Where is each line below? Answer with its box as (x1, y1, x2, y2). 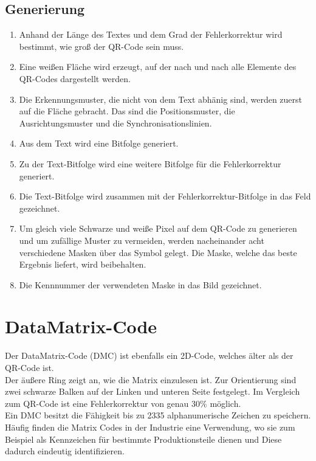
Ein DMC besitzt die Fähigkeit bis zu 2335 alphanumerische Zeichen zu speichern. (5, 409, 311, 421)
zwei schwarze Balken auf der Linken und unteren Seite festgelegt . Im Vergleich (5, 385, 300, 398)
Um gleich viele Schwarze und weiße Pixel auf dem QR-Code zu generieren (19, 222, 297, 235)
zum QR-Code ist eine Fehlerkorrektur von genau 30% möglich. (5, 397, 241, 409)
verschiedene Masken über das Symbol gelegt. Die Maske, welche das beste (19, 246, 297, 258)
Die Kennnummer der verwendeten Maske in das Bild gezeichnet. (19, 278, 262, 291)
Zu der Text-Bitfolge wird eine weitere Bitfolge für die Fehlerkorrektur (19, 157, 281, 170)
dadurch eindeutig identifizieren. (5, 445, 125, 457)
